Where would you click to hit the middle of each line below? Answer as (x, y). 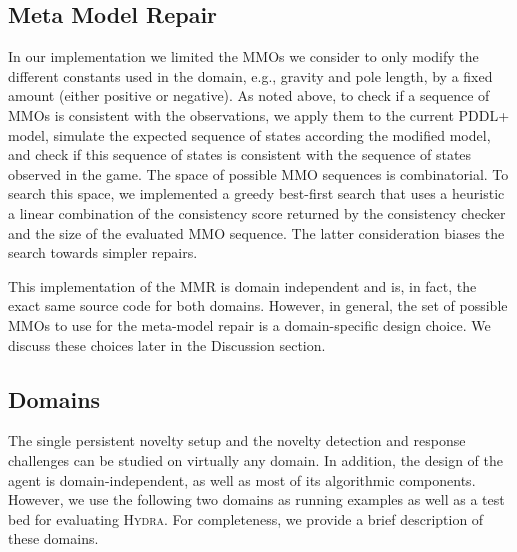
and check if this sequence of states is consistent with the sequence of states (240, 154)
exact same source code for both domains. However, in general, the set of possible (258, 305)
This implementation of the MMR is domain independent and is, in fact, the (242, 285)
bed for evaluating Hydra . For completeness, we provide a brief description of (246, 518)
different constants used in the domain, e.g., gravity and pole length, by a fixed (250, 75)
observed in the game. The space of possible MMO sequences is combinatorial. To (258, 173)
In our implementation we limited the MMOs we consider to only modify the (243, 56)
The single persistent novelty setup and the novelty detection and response (237, 440)
